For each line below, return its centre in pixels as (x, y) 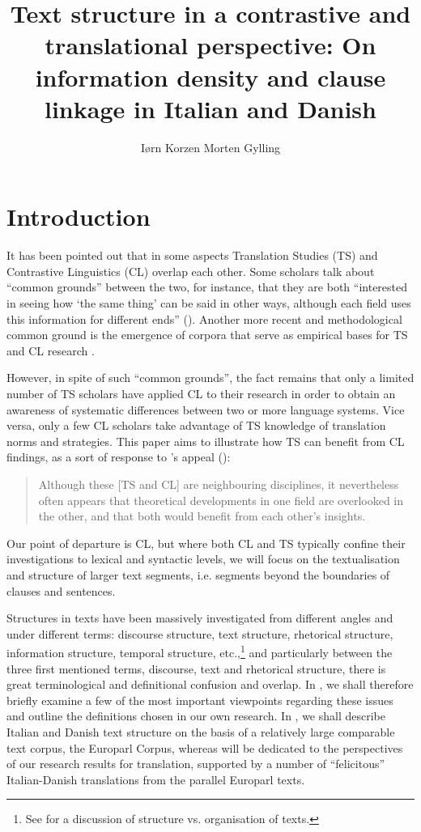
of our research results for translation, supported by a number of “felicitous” (196, 764)
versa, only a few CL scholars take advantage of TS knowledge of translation (196, 425)
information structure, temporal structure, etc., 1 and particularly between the (200, 651)
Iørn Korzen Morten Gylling (210, 147)
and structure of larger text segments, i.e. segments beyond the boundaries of (198, 574)
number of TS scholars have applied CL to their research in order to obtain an (201, 393)
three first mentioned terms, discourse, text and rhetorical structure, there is (196, 668)
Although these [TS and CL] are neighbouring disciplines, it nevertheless (219, 484)
